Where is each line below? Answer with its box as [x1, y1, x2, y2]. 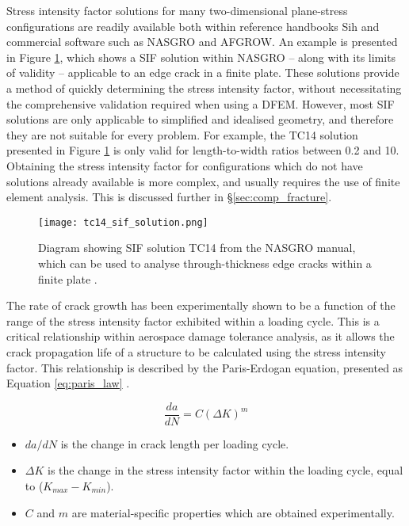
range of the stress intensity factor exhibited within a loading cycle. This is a [6, 312, 380, 329]
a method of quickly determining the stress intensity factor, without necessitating [6, 79, 402, 96]
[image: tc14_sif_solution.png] [38, 216, 208, 228]
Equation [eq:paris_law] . [6, 375, 130, 391]
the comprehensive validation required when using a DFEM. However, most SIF [6, 95, 395, 112]
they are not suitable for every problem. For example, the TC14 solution [6, 126, 358, 143]
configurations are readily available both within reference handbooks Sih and [6, 17, 380, 34]
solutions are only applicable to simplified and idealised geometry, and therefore [6, 111, 394, 128]
